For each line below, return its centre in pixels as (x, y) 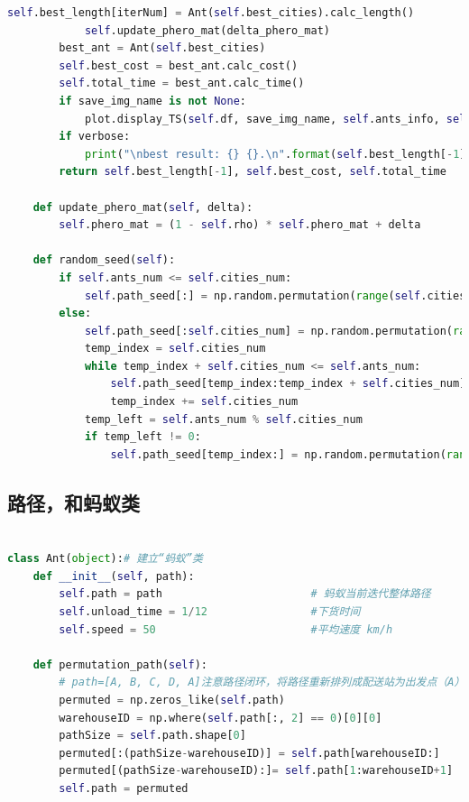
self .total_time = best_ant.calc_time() (182, 83)
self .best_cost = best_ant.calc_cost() (179, 65)
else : (75, 313)
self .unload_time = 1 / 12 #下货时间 (210, 612)
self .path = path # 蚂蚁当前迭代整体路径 (245, 594)
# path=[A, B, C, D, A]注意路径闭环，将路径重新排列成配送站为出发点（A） (262, 682)
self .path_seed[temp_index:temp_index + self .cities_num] (288, 384)
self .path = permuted (124, 788)
